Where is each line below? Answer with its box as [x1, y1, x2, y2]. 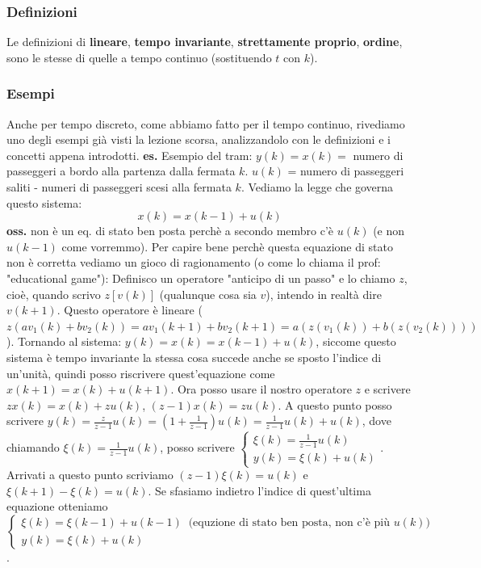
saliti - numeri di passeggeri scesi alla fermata [6, 179, 232, 195]
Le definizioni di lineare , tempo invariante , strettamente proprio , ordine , [6, 33, 403, 50]
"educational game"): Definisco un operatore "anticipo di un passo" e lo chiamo [6, 269, 395, 286]
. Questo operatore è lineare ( [56, 301, 203, 318]
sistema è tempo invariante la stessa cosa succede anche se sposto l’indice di [6, 348, 382, 365]
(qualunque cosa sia [159, 285, 257, 302]
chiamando [6, 439, 60, 456]
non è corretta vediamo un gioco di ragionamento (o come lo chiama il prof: [6, 254, 381, 271]
